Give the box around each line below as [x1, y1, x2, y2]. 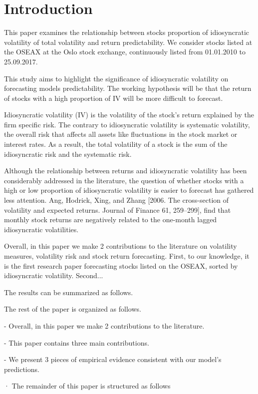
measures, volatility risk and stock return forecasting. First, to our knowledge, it [4, 251, 250, 261]
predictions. [4, 364, 39, 374]
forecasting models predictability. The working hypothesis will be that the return [4, 83, 252, 93]
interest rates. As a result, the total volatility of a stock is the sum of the [4, 139, 228, 149]
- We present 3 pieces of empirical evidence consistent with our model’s [4, 354, 222, 365]
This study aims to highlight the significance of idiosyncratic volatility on [4, 73, 229, 83]
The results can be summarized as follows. [4, 287, 133, 297]
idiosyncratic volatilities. [4, 224, 79, 234]
